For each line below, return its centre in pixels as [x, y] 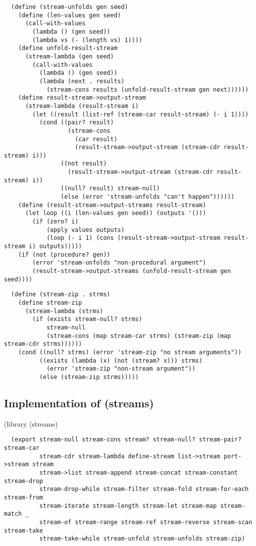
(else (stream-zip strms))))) [89, 377]
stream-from [24, 497]
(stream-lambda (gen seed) [69, 56]
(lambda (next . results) [82, 81]
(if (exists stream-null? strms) [87, 319]
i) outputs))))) [55, 246]
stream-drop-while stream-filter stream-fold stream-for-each [144, 489]
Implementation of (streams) [79, 403]
